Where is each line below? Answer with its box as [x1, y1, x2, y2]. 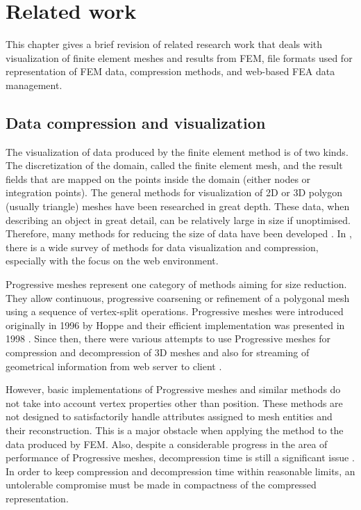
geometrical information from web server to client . [6, 358, 222, 373]
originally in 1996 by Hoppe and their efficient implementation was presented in [6, 317, 345, 332]
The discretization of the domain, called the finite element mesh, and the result [6, 158, 343, 173]
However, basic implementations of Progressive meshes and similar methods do [6, 382, 341, 397]
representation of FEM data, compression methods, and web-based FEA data [6, 64, 335, 79]
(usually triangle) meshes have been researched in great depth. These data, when [6, 199, 350, 214]
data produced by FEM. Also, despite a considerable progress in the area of [6, 436, 328, 451]
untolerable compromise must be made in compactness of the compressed [6, 477, 317, 492]
